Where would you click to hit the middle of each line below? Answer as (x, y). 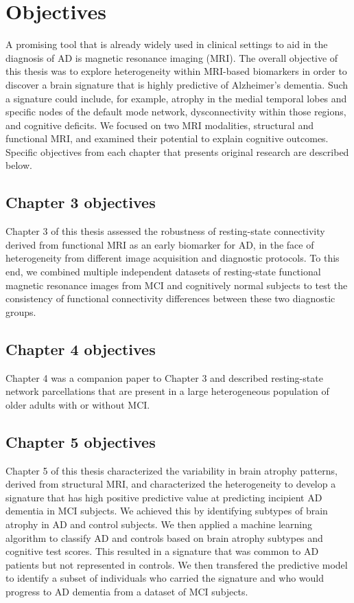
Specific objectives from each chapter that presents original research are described (177, 151)
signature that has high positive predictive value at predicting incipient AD (164, 497)
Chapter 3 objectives (81, 202)
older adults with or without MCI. (78, 404)
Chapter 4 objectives (81, 349)
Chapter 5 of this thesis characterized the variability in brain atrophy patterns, (172, 470)
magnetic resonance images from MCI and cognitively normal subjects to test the (177, 285)
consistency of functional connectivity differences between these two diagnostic (170, 298)
